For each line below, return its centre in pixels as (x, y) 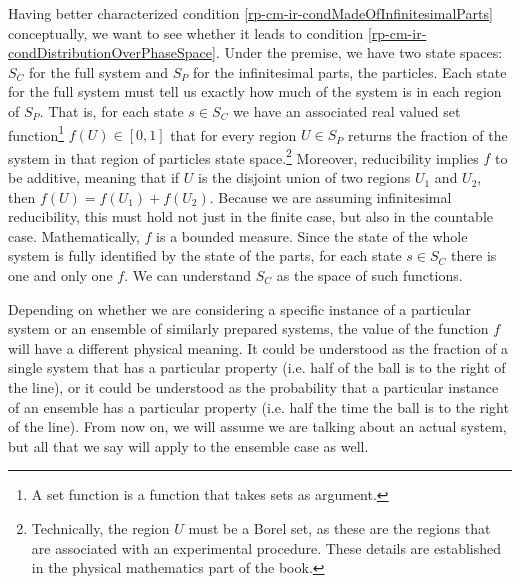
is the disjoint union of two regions (304, 177)
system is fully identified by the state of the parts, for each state (205, 255)
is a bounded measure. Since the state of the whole (312, 235)
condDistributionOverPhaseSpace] (112, 52)
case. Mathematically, (74, 235)
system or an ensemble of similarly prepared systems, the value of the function (248, 328)
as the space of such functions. (369, 275)
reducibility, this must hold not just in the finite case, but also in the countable (251, 216)
